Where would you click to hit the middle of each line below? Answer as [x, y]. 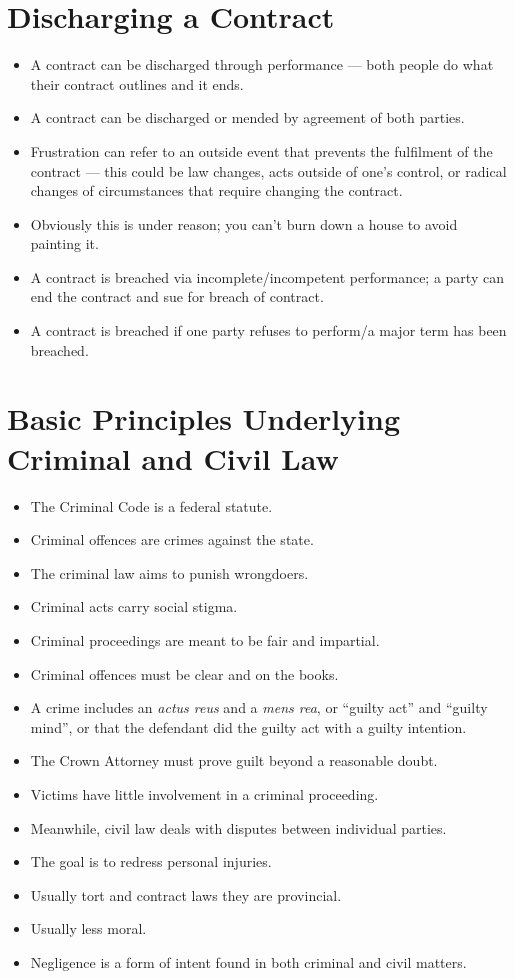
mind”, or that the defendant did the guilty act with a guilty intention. [248, 726]
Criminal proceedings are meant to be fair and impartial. [205, 639]
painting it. [64, 243]
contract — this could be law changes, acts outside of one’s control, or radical [268, 170]
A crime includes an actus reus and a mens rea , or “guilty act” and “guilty [259, 707]
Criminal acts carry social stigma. [134, 606]
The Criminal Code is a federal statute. [151, 505]
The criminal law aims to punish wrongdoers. [169, 572]
